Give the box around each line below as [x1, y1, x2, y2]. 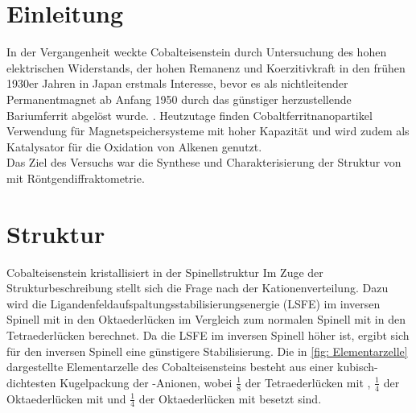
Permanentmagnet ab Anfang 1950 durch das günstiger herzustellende [6, 90, 352, 107]
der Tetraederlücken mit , [245, 374, 371, 390]
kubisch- [337, 358, 378, 375]
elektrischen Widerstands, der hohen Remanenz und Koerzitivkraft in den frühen [6, 59, 406, 76]
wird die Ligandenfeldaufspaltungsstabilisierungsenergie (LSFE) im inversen [6, 295, 381, 312]
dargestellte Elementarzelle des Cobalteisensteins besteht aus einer [6, 358, 334, 375]
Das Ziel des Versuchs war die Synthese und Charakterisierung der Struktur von [6, 154, 402, 171]
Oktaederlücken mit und [6, 390, 126, 407]
